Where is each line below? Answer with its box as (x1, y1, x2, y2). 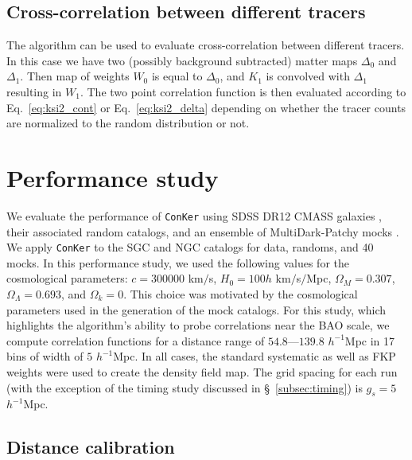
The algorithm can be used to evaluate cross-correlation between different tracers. (6, 37, 405, 53)
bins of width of (6, 348, 84, 364)
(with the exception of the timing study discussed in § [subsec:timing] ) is (6, 379, 363, 396)
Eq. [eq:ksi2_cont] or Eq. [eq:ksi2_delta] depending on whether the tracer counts (6, 99, 406, 115)
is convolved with (266, 68, 350, 84)
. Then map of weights (20, 68, 130, 84)
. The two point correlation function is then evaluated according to (80, 83, 406, 99)
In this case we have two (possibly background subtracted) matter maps (6, 52, 358, 68)
